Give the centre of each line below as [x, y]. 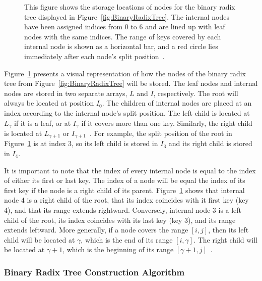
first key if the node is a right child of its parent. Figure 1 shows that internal [124, 190]
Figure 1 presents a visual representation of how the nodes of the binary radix [125, 73]
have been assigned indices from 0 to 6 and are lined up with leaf [125, 27]
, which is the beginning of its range [118, 249]
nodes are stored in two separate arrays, [66, 93]
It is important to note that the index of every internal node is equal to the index [130, 170]
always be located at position [49, 103]
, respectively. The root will [196, 93]
